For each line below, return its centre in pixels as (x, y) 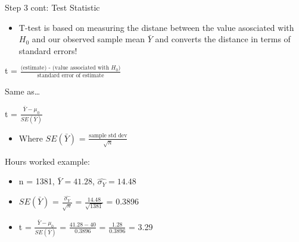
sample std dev (108, 136)
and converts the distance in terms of (223, 39)
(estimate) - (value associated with (65, 68)
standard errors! (48, 50)
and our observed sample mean (88, 39)
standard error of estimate (71, 76)
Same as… (23, 91)
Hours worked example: (47, 161)
